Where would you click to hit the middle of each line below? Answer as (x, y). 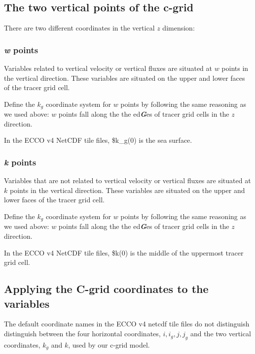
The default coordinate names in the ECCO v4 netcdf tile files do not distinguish (127, 324)
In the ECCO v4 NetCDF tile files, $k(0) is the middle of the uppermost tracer (124, 252)
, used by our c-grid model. (109, 344)
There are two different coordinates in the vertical (79, 28)
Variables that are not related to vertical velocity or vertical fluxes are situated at (127, 180)
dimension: (179, 28)
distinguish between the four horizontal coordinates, (82, 334)
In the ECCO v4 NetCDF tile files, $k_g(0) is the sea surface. (98, 140)
